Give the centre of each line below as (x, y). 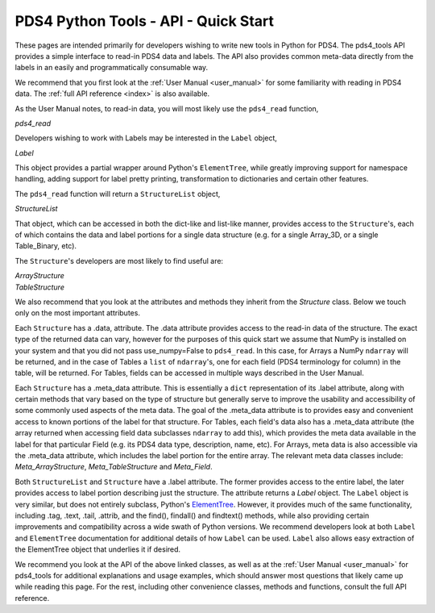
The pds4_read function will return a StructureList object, (118, 194)
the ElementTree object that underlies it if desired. (98, 549)
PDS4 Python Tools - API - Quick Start (144, 21)
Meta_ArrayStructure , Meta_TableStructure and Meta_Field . (114, 467)
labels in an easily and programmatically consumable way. (112, 68)
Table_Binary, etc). (46, 246)
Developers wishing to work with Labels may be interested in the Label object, (146, 138)
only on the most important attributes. (78, 313)
